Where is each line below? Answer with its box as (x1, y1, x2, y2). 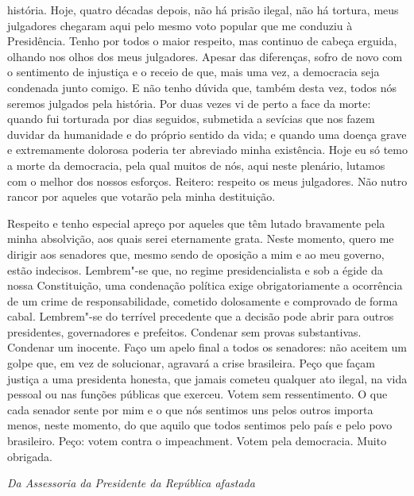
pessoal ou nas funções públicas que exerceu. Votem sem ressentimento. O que (7, 386, 388, 402)
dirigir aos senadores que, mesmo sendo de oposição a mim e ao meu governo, (7, 245, 385, 262)
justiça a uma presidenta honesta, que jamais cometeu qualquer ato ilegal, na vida (7, 370, 408, 386)
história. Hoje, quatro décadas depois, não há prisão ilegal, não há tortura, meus (7, 2, 399, 17)
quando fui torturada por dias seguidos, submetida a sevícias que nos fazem (7, 110, 375, 127)
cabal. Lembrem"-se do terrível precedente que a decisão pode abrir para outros (7, 308, 394, 325)
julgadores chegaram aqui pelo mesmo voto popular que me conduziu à (7, 17, 353, 33)
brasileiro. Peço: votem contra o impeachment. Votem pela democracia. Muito (7, 433, 387, 449)
